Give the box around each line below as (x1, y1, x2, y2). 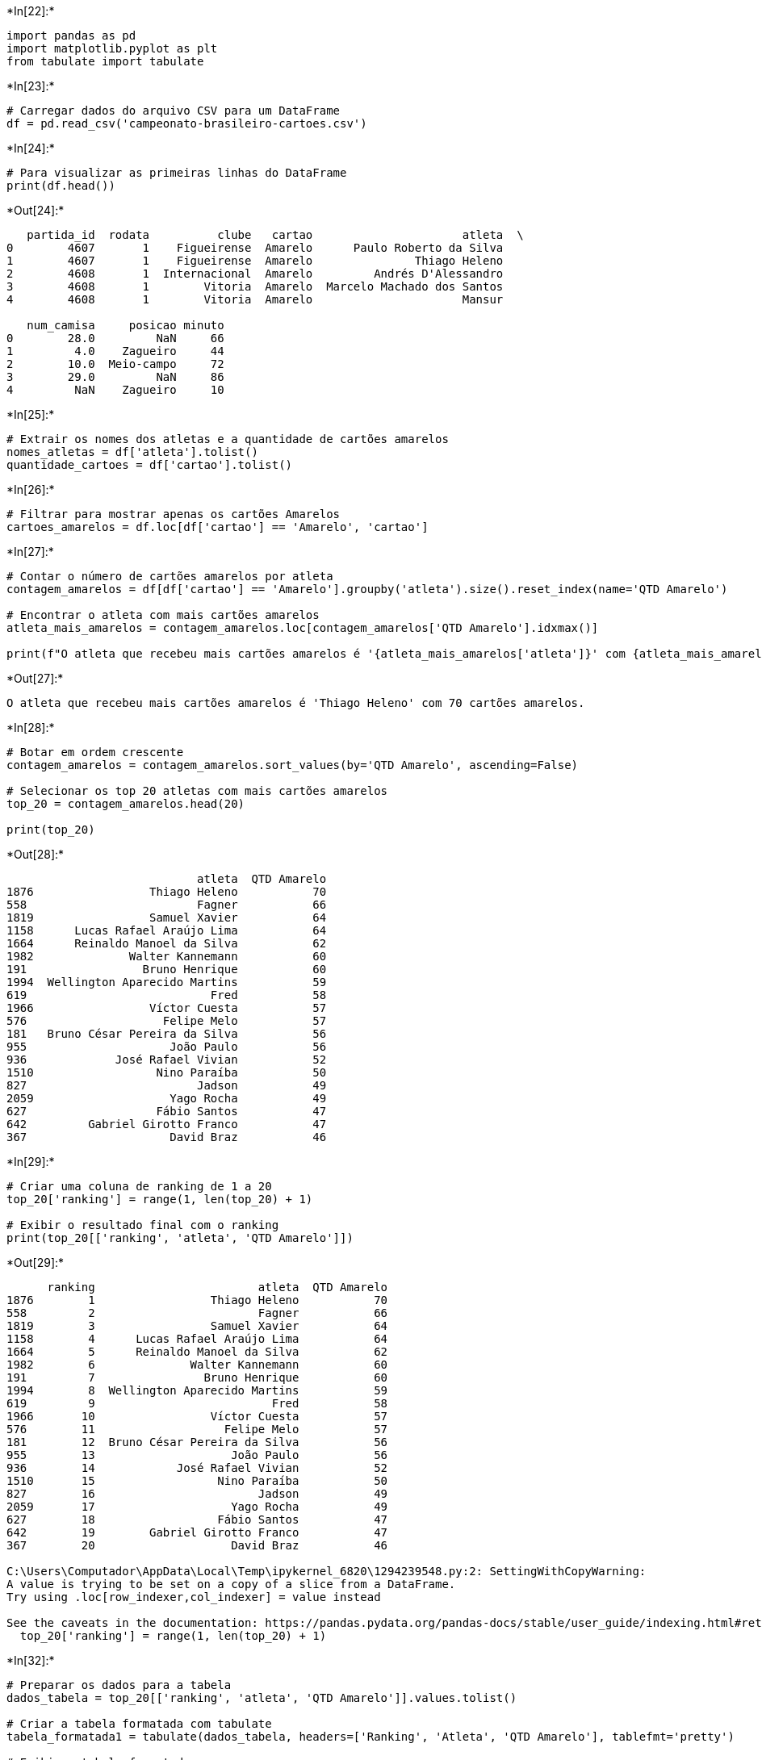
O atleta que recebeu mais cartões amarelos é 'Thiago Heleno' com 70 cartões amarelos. (6, 696, 585, 709)
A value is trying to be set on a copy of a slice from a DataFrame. (6, 1578, 456, 1591)
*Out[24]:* (6, 203, 65, 217)
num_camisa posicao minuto (27, 319, 224, 332)
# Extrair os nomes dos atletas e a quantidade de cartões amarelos (6, 433, 449, 445)
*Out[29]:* (6, 1256, 65, 1269)
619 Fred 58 (6, 989, 327, 1001)
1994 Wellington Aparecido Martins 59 (6, 976, 327, 989)
